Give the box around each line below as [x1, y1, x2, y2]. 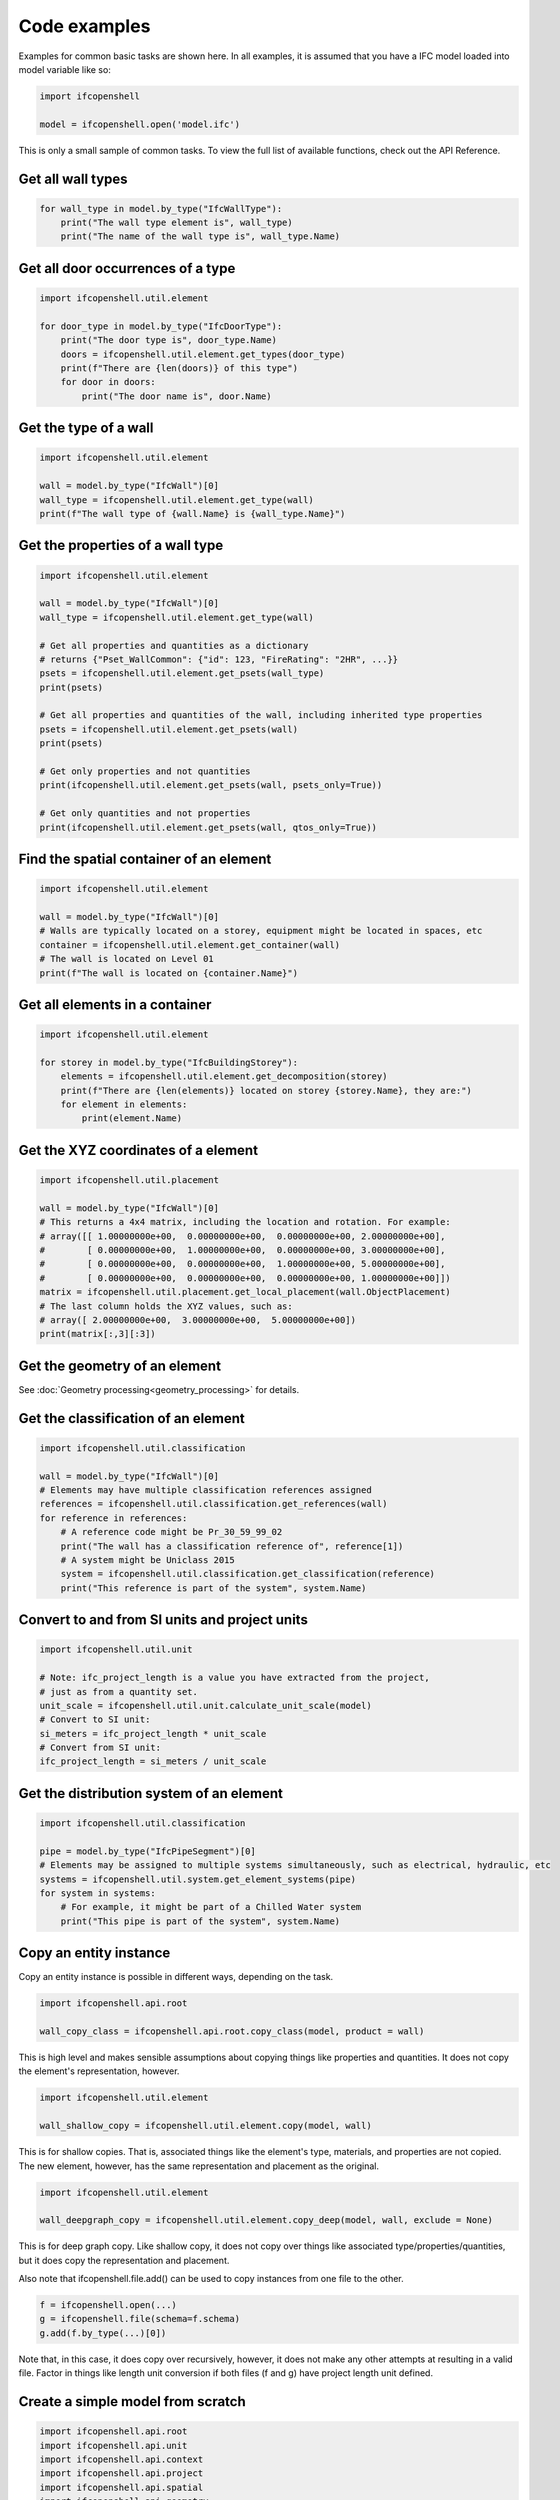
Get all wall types [18, 170, 129, 187]
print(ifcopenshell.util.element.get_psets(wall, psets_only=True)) [39, 780, 383, 791]
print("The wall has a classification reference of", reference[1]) [60, 1540, 404, 1552]
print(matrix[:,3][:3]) [39, 1328, 157, 1340]
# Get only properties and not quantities [39, 766, 251, 777]
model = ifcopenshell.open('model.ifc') [39, 118, 240, 130]
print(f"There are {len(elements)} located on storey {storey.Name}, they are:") [60, 1085, 472, 1096]
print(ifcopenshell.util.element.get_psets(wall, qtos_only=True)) [39, 821, 378, 833]
